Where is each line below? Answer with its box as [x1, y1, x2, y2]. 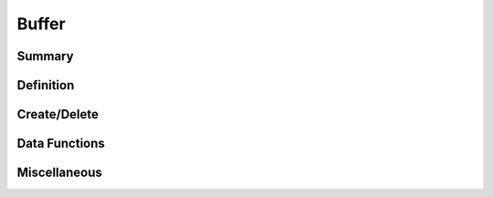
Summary [16, 48, 74, 64]
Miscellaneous [16, 165, 102, 181]
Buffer [16, 14, 66, 34]
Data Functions [16, 136, 105, 151]
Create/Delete [16, 107, 100, 122]
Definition [16, 78, 75, 93]
